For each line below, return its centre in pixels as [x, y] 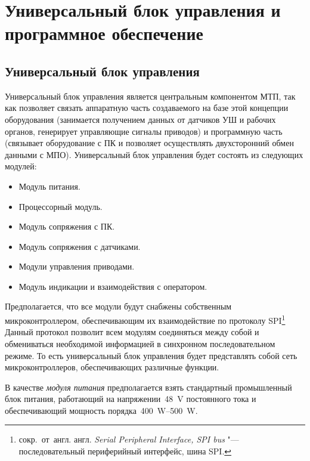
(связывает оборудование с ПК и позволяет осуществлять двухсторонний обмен [149, 143]
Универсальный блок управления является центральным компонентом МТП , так [150, 96]
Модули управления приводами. [77, 266]
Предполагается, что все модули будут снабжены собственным [118, 306]
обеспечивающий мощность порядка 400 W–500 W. [101, 410]
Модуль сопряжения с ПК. [67, 226]
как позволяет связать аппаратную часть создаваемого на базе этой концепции [147, 108]
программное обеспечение [104, 33]
